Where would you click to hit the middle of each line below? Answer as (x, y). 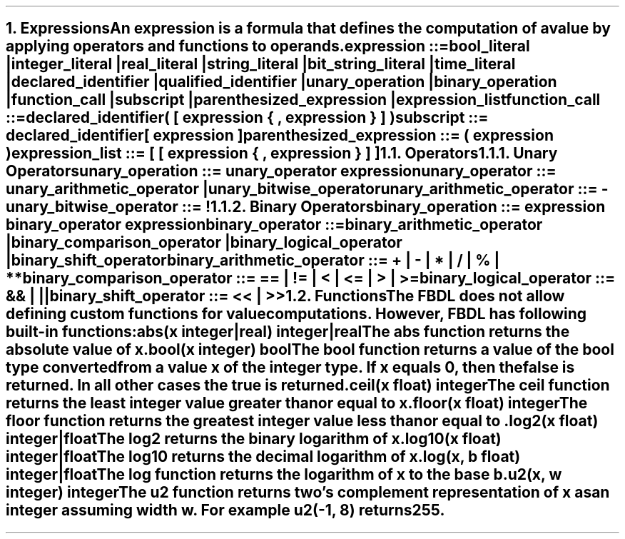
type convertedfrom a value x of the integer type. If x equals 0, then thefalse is (290, 368)
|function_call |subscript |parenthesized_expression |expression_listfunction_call (303, 100)
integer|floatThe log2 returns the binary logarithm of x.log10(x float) (254, 439)
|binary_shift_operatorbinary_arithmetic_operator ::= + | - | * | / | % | (253, 261)
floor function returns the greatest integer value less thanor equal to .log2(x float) (302, 421)
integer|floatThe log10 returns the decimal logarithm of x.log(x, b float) (263, 457)
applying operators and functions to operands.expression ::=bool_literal (268, 46)
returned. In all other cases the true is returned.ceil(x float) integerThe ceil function (308, 386)
